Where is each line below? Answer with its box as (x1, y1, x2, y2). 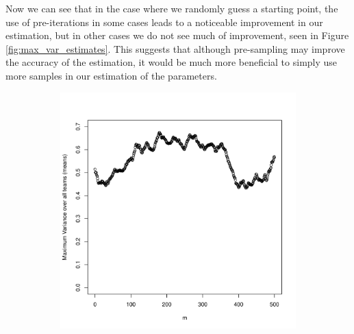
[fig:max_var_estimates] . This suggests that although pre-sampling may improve (5, 41, 345, 56)
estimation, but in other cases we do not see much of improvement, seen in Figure (5, 28, 349, 43)
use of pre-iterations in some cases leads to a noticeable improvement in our (5, 14, 323, 29)
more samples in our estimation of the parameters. (5, 68, 217, 82)
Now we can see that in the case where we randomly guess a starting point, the (5, 1, 338, 15)
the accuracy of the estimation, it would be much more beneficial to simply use (5, 55, 338, 69)
